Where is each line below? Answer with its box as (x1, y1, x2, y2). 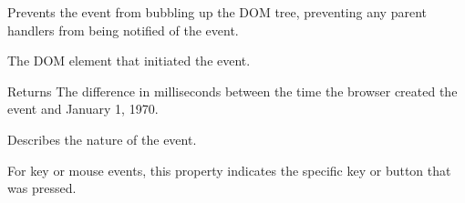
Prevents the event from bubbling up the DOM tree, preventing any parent (7, 3, 427, 21)
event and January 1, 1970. (7, 99, 159, 118)
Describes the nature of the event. (7, 129, 197, 148)
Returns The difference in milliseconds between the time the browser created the (7, 81, 458, 100)
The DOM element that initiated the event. (7, 51, 251, 70)
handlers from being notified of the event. (7, 20, 239, 39)
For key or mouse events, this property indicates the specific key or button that (7, 160, 451, 179)
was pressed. (7, 178, 77, 198)
